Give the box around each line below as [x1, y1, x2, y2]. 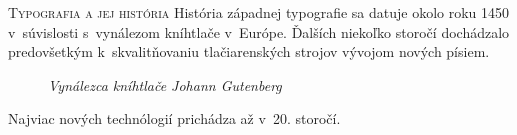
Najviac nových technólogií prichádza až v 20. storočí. [8, 108, 341, 129]
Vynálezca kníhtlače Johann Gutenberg [48, 74, 282, 95]
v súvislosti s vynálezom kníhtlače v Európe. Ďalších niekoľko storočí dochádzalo [8, 21, 510, 42]
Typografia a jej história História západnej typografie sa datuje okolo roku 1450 [8, 2, 510, 22]
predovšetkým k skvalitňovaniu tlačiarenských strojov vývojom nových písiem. [8, 41, 490, 62]
